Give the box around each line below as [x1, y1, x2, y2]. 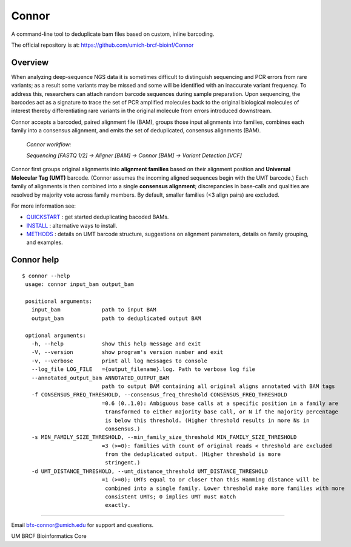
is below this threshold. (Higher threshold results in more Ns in [105, 416, 310, 424]
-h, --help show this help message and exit [31, 341, 201, 347]
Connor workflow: [26, 140, 72, 148]
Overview [11, 57, 49, 67]
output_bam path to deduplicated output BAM [31, 314, 201, 322]
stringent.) [105, 459, 141, 466]
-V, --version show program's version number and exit [31, 349, 224, 356]
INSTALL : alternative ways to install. [26, 222, 118, 229]
